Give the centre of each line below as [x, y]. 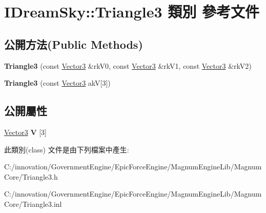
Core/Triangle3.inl [33, 204]
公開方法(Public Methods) [74, 44]
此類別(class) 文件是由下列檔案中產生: [67, 149]
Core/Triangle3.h [31, 176]
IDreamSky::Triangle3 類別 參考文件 [132, 12]
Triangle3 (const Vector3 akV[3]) [57, 83]
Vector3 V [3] [26, 132]
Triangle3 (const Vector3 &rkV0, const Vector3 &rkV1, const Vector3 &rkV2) [128, 65]
